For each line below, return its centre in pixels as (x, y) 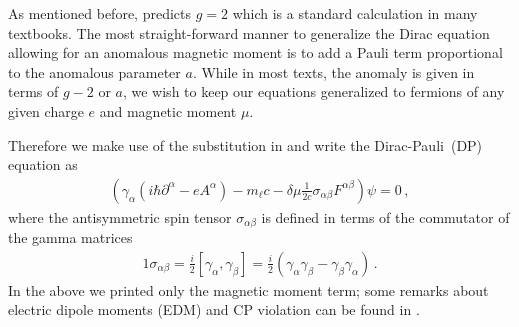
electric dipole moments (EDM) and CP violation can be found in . (214, 309)
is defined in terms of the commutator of (385, 216)
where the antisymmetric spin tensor (120, 216)
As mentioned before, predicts (100, 13)
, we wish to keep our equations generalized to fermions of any (313, 91)
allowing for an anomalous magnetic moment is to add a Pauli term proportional (255, 52)
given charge (46, 110)
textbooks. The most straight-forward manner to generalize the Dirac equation (249, 32)
